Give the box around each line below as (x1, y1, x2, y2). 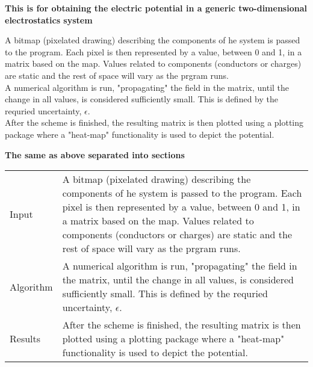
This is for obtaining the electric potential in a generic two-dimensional (5, 2, 307, 14)
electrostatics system (5, 13, 93, 26)
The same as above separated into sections (5, 148, 185, 161)
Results (10, 332, 41, 346)
